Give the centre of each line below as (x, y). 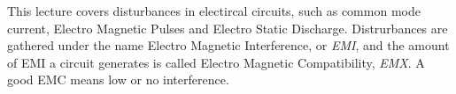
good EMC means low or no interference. (118, 80)
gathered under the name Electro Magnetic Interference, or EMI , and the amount (228, 45)
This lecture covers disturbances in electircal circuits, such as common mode (214, 11)
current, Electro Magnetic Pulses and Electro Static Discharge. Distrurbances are (228, 28)
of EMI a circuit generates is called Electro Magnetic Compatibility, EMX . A (216, 62)
